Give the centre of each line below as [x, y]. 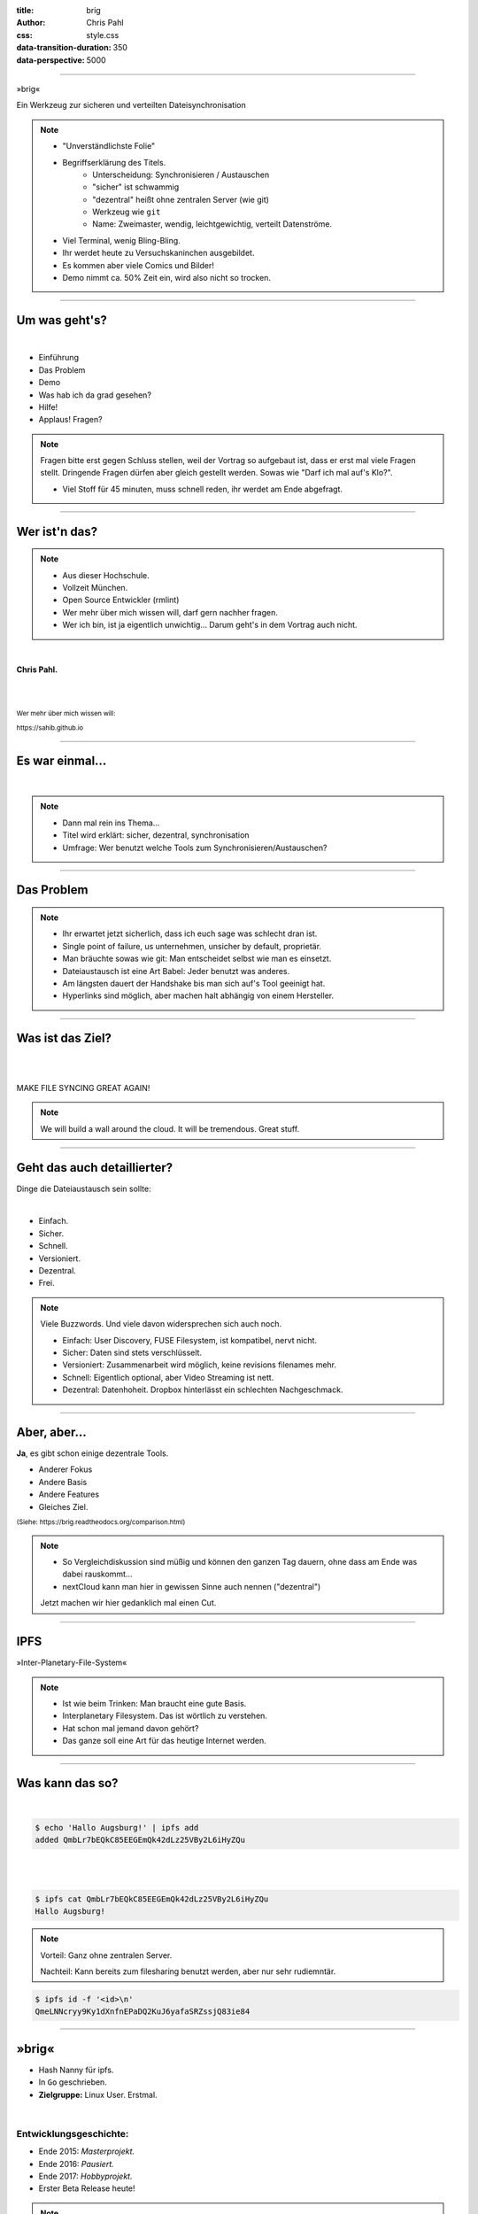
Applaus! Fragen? [70, 420]
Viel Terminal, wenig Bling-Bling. [121, 240]
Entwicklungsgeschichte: [73, 2133]
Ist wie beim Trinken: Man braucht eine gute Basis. [154, 1703]
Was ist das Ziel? [64, 1038]
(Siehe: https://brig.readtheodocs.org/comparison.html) [101, 1522]
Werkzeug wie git [127, 212]
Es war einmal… [62, 760]
